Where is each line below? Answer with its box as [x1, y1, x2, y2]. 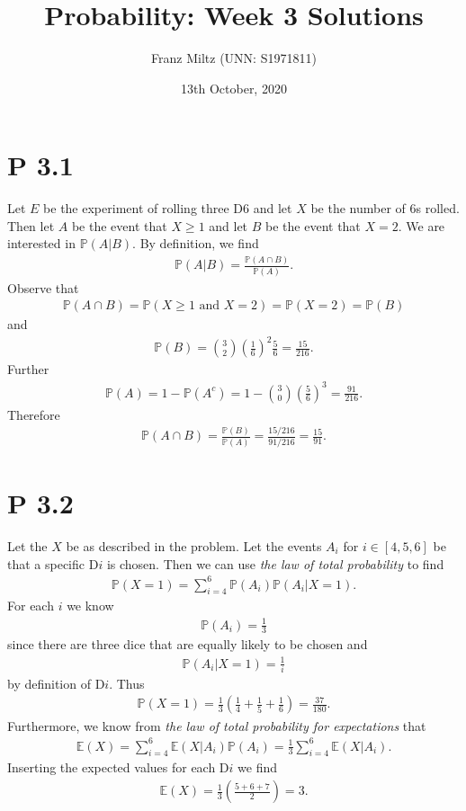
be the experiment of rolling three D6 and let [43, 199, 292, 218]
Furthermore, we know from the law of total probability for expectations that [7, 716, 426, 735]
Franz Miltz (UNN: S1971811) [151, 49, 317, 67]
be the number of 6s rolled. [310, 199, 460, 218]
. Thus [109, 673, 145, 692]
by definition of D [7, 673, 105, 692]
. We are [398, 216, 445, 235]
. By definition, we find [132, 234, 259, 253]
